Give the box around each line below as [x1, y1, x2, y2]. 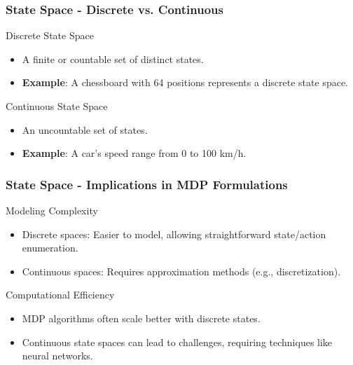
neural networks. [22, 348, 93, 363]
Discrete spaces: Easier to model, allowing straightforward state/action [22, 226, 326, 241]
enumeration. [22, 240, 78, 255]
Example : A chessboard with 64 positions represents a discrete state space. [22, 75, 348, 90]
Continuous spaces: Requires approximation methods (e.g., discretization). [22, 263, 341, 278]
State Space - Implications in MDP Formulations [6, 175, 288, 193]
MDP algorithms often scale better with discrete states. [22, 310, 261, 325]
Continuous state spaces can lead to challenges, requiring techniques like [22, 334, 333, 349]
